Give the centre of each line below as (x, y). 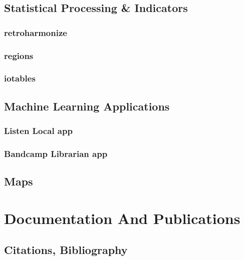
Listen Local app (38, 131)
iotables (20, 78)
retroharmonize (36, 32)
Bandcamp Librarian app (56, 153)
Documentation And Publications (122, 218)
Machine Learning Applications (87, 106)
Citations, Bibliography (66, 250)
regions (19, 55)
